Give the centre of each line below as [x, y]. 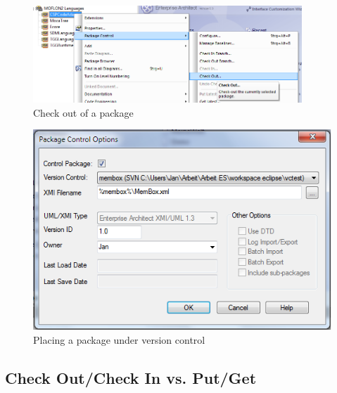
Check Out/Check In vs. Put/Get [131, 377]
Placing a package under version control [119, 339]
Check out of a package [83, 112]
